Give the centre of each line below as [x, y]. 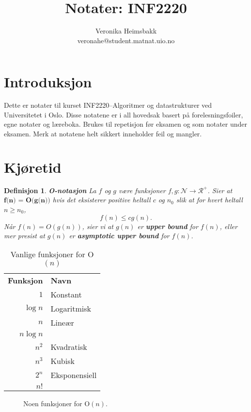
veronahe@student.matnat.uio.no [126, 40]
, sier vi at [98, 226]
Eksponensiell [74, 375]
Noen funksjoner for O [57, 403]
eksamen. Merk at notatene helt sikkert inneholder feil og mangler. [103, 134]
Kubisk [63, 361]
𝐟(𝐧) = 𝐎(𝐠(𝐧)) [27, 201]
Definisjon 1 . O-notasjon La [50, 190]
